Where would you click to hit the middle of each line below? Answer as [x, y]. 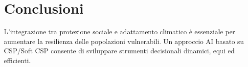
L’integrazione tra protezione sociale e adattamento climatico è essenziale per [120, 32]
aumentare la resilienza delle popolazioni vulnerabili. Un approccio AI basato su [124, 41]
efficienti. [17, 60]
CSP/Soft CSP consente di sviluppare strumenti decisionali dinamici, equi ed [119, 51]
